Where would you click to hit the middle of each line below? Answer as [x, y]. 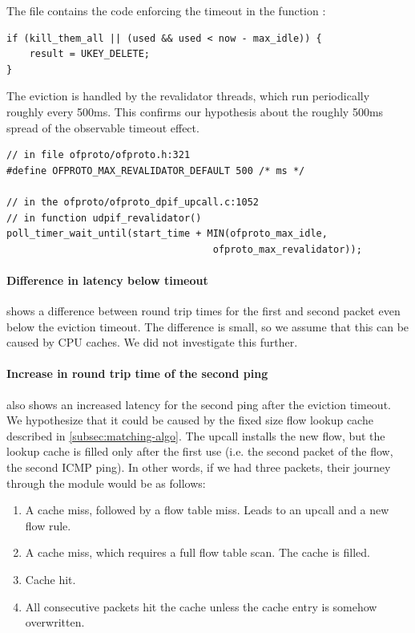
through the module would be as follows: [106, 483]
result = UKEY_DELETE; [89, 54]
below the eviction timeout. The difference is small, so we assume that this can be [208, 326]
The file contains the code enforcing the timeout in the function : [166, 10]
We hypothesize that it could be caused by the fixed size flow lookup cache [190, 420]
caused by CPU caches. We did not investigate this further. [152, 342]
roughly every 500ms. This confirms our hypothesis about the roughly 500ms [195, 111]
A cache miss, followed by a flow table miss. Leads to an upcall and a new [207, 510]
